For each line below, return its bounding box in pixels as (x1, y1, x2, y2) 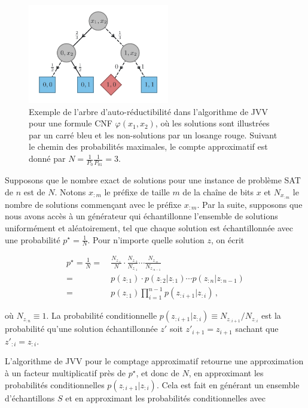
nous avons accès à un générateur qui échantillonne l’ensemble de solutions (5, 210, 278, 222)
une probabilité (5, 233, 60, 246)
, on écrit (211, 233, 245, 246)
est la (261, 309, 281, 322)
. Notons (54, 185, 86, 198)
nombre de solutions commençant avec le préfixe (5, 198, 181, 210)
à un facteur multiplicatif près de (5, 367, 126, 379)
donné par (29, 152, 66, 165)
